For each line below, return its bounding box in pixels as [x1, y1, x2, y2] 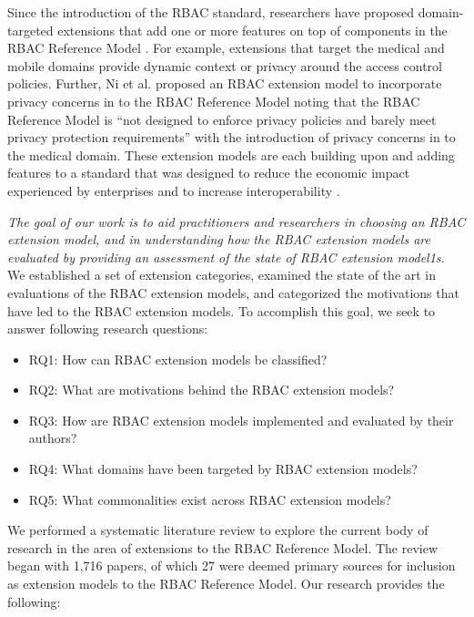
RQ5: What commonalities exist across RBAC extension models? [28, 489, 391, 509]
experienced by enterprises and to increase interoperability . [7, 180, 340, 200]
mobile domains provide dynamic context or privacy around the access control [7, 56, 442, 75]
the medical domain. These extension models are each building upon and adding [7, 145, 455, 164]
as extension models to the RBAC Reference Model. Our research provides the [7, 574, 445, 593]
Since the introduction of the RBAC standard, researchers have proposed [7, 3, 414, 21]
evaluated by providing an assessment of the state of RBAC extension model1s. [7, 247, 445, 266]
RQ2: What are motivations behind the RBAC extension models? [28, 380, 395, 399]
